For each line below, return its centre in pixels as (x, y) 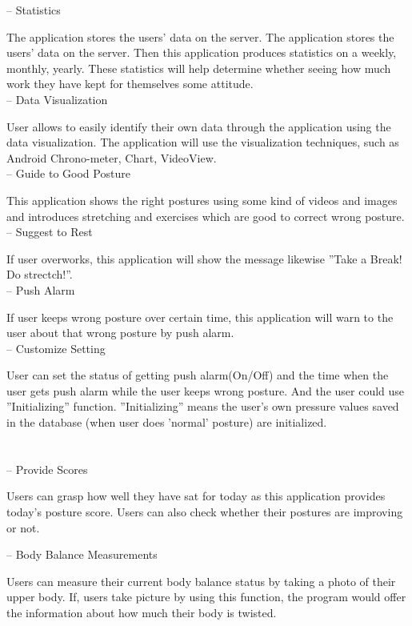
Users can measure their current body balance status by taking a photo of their (201, 581)
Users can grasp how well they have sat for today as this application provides (196, 496)
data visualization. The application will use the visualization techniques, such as (203, 142)
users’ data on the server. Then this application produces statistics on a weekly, (202, 52)
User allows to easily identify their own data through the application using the (199, 126)
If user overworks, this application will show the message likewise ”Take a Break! (204, 258)
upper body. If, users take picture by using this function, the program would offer (206, 597)
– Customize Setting (56, 348)
